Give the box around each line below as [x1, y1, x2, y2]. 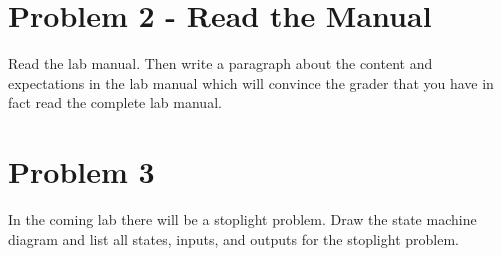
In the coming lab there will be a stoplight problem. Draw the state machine [8, 209, 477, 230]
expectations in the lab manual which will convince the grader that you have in [8, 72, 494, 93]
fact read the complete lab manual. [8, 92, 222, 113]
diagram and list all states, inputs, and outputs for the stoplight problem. [8, 228, 459, 249]
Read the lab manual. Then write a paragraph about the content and [8, 53, 433, 74]
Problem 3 [8, 151, 155, 192]
